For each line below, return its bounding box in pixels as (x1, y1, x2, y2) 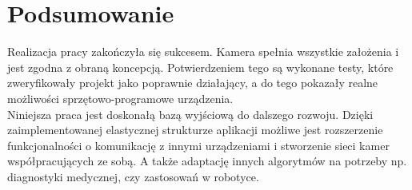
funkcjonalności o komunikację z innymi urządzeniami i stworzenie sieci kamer (7, 137, 390, 153)
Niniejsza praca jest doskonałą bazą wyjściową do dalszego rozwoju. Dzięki (7, 105, 374, 122)
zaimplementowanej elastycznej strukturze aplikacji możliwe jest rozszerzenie (7, 121, 383, 138)
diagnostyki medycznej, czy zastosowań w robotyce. (7, 168, 259, 184)
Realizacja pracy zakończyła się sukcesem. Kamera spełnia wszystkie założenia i (7, 43, 399, 60)
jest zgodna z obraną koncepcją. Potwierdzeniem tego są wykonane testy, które (7, 58, 394, 75)
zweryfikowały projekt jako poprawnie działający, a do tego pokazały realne (7, 74, 378, 91)
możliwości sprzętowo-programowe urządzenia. (7, 89, 234, 106)
